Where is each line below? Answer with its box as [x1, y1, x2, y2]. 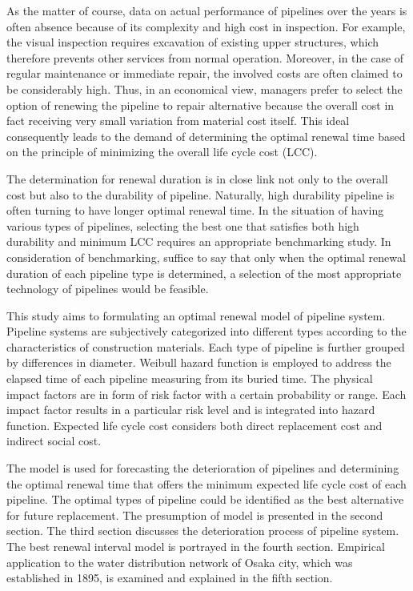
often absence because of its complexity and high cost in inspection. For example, [6, 18, 406, 34]
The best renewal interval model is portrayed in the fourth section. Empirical [6, 538, 385, 554]
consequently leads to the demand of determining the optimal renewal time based [6, 127, 406, 144]
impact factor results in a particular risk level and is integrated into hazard [6, 401, 375, 418]
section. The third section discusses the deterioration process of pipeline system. [6, 522, 399, 539]
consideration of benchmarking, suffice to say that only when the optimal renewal [6, 248, 406, 265]
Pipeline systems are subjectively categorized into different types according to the [6, 323, 407, 340]
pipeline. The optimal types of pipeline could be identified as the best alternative [6, 491, 404, 508]
